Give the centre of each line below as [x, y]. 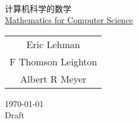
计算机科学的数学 [38, 8]
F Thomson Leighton [54, 61]
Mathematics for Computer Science [69, 20]
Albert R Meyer [54, 78]
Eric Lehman [53, 44]
